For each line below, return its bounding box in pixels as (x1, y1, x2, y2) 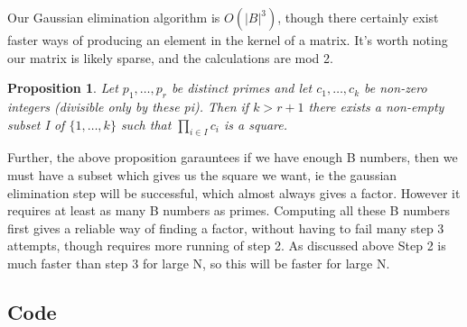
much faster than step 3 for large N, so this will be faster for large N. (7, 253, 390, 272)
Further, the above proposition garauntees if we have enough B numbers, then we (7, 148, 458, 167)
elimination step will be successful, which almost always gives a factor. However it (7, 183, 461, 202)
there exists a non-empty (308, 96, 444, 115)
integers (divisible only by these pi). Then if (7, 96, 249, 115)
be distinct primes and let (172, 78, 313, 97)
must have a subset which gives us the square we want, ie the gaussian (7, 165, 397, 184)
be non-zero (364, 78, 427, 97)
